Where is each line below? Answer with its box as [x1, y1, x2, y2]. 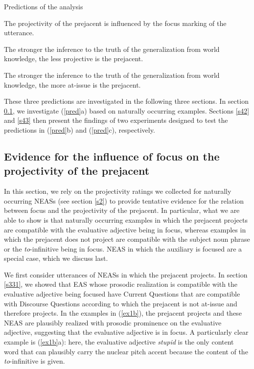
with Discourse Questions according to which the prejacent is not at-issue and [4, 298, 237, 308]
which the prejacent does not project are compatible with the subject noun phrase [4, 234, 250, 244]
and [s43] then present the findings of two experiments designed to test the [4, 115, 228, 125]
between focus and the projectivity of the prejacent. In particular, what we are [4, 205, 240, 215]
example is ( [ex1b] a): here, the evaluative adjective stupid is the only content [4, 337, 234, 347]
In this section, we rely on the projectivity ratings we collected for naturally [4, 186, 231, 196]
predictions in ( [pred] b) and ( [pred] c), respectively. [4, 124, 155, 135]
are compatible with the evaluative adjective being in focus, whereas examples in [4, 224, 246, 234]
